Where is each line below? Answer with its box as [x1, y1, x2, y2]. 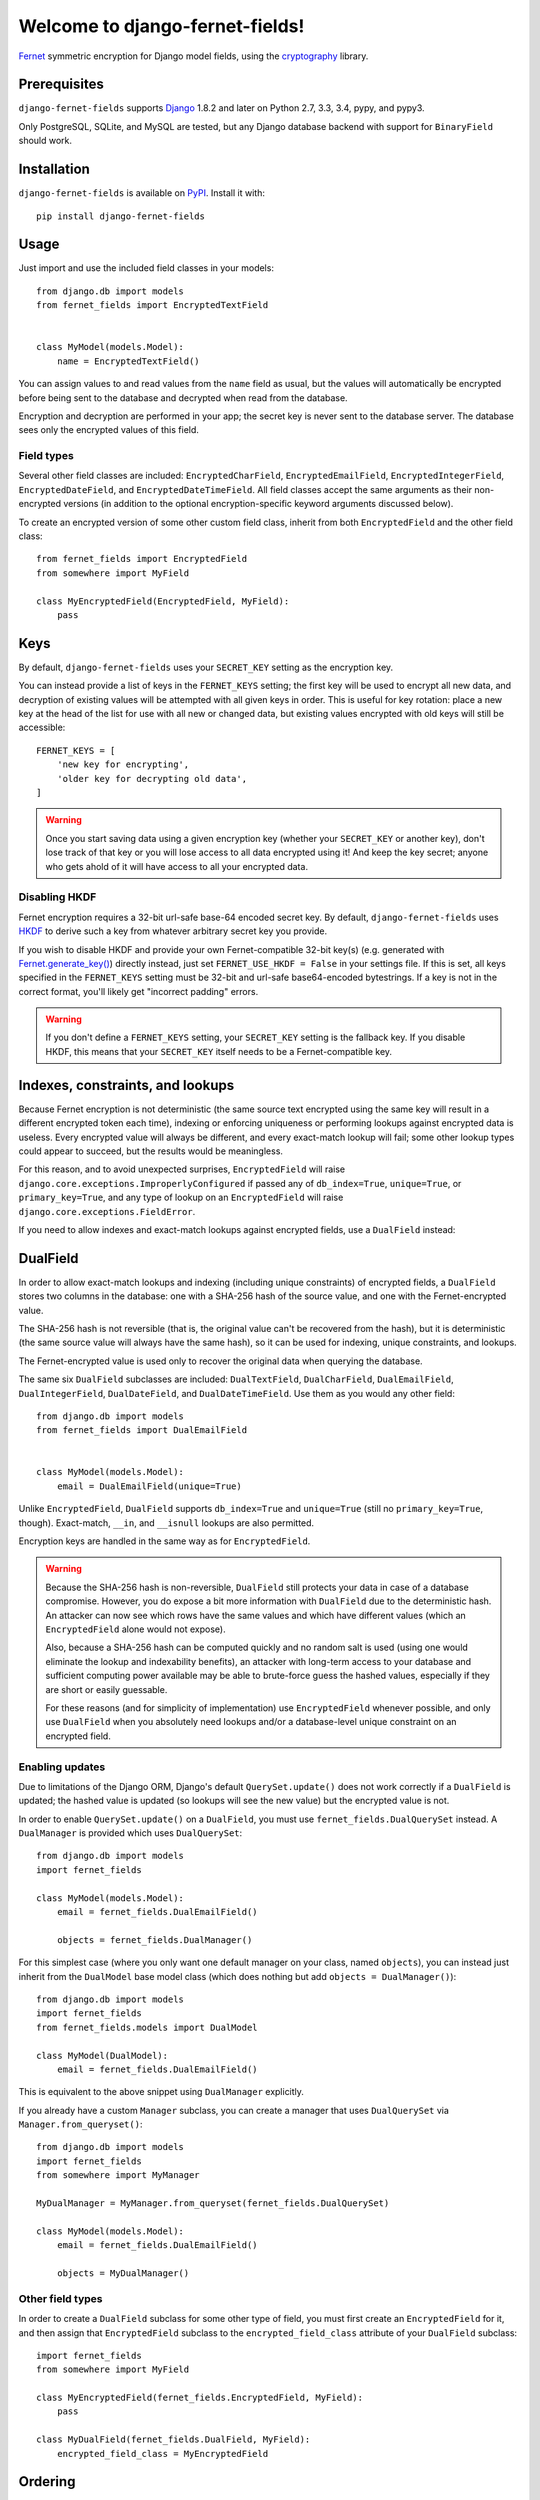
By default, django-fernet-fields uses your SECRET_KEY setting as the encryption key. [18, 661, 394, 673]
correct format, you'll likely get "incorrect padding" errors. [18, 985, 259, 997]
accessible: [18, 721, 66, 734]
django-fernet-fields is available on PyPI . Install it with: [18, 187, 265, 199]
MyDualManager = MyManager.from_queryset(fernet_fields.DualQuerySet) [36, 2198, 390, 2209]
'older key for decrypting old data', [56, 773, 248, 784]
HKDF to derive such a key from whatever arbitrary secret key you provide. [18, 925, 328, 937]
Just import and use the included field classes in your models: [18, 262, 275, 274]
